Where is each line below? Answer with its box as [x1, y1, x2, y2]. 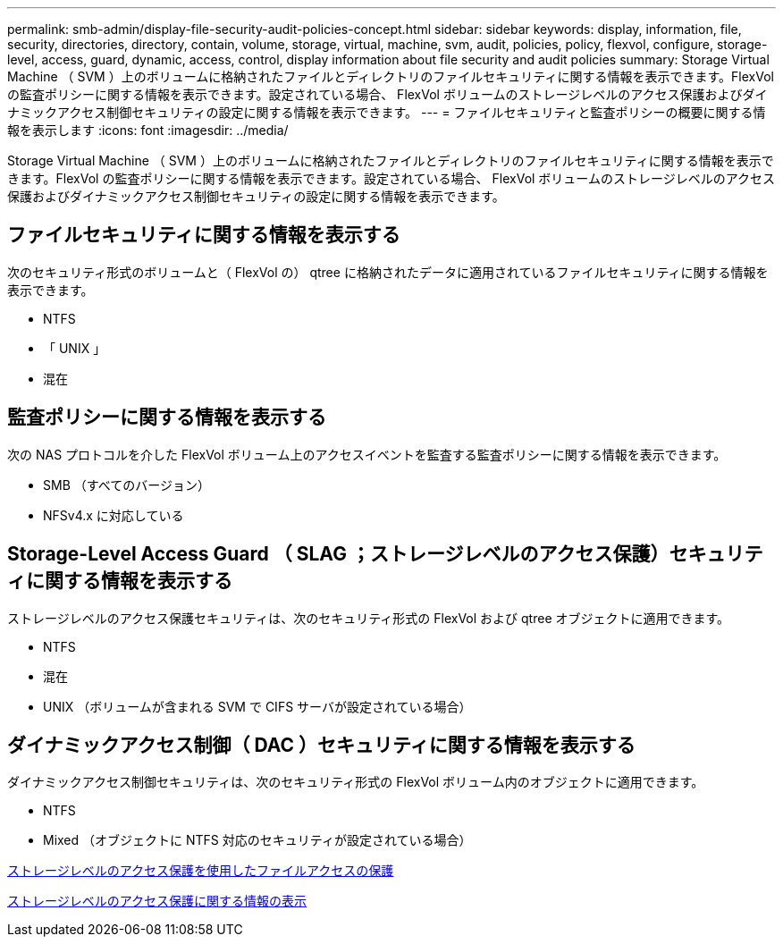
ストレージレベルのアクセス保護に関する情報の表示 [7, 893, 307, 909]
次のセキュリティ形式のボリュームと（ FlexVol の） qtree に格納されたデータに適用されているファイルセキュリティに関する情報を [7, 264, 769, 280]
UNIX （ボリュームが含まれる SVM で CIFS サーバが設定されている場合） [43, 698, 472, 714]
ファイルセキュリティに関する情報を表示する [7, 223, 400, 247]
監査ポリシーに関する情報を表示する [7, 406, 326, 429]
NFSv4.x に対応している [43, 507, 184, 523]
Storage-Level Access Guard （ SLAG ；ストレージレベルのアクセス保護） [7, 543, 669, 566]
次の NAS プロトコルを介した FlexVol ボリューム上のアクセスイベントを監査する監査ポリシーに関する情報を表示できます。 [7, 446, 727, 462]
